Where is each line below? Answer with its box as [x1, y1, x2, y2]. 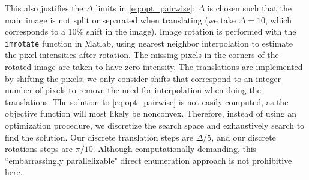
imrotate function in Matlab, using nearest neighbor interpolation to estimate [5, 36, 293, 49]
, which [265, 13, 292, 26]
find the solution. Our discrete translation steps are [5, 130, 194, 143]
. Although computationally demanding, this [92, 142, 257, 155]
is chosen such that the [207, 2, 292, 14]
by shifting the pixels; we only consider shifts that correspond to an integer [5, 72, 281, 84]
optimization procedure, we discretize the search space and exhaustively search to [5, 119, 305, 131]
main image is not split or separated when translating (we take [5, 13, 236, 26]
